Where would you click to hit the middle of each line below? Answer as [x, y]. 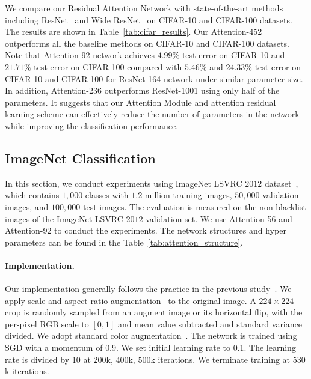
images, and [27, 206]
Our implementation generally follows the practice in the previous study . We [148, 289]
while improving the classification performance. [92, 125]
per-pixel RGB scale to [47, 323]
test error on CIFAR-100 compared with [108, 66]
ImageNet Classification [80, 158]
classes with [107, 195]
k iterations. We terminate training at [220, 359]
